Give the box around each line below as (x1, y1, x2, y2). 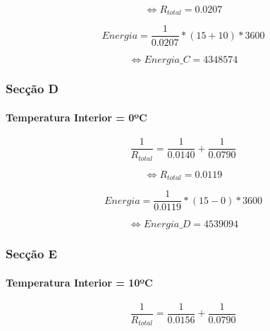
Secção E (6, 245, 57, 263)
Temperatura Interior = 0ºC (6, 109, 147, 124)
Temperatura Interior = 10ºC (6, 275, 153, 289)
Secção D (6, 80, 59, 97)
